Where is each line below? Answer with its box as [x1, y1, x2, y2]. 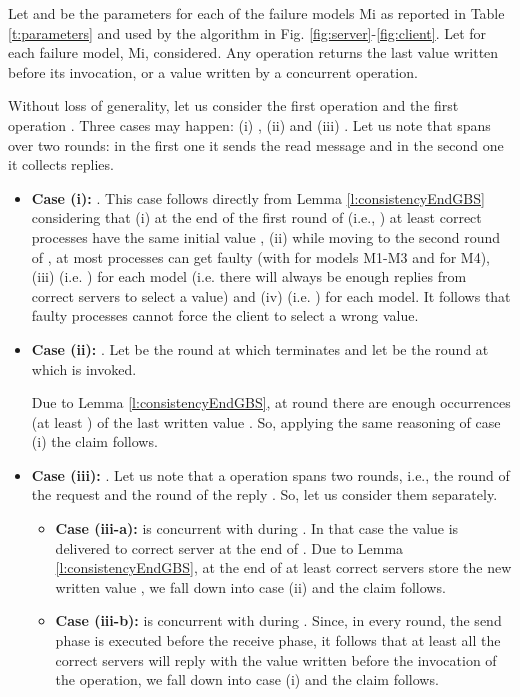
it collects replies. [8, 154, 114, 175]
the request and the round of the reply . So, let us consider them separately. [31, 484, 498, 505]
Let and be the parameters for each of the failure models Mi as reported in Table [8, 3, 505, 23]
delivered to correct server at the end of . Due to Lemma [55, 537, 404, 558]
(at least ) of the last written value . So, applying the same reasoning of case [31, 411, 501, 432]
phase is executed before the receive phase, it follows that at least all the [55, 630, 501, 651]
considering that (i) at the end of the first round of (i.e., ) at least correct [31, 207, 482, 228]
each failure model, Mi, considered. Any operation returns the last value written [8, 42, 499, 63]
